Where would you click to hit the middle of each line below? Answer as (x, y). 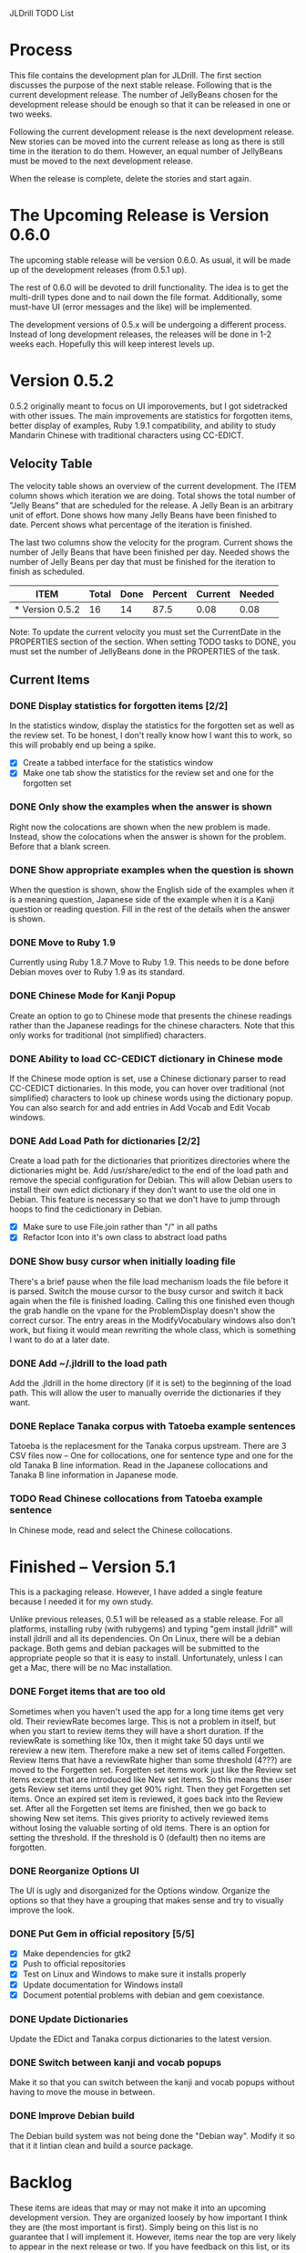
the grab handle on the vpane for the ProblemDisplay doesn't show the (143, 1310)
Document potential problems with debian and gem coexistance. (144, 1995)
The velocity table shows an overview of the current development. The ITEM (153, 485)
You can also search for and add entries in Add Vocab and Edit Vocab (140, 1107)
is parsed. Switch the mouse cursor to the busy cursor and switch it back (147, 1291)
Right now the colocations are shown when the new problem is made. (140, 827)
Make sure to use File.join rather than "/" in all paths (120, 1227)
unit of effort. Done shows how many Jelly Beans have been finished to (143, 515)
